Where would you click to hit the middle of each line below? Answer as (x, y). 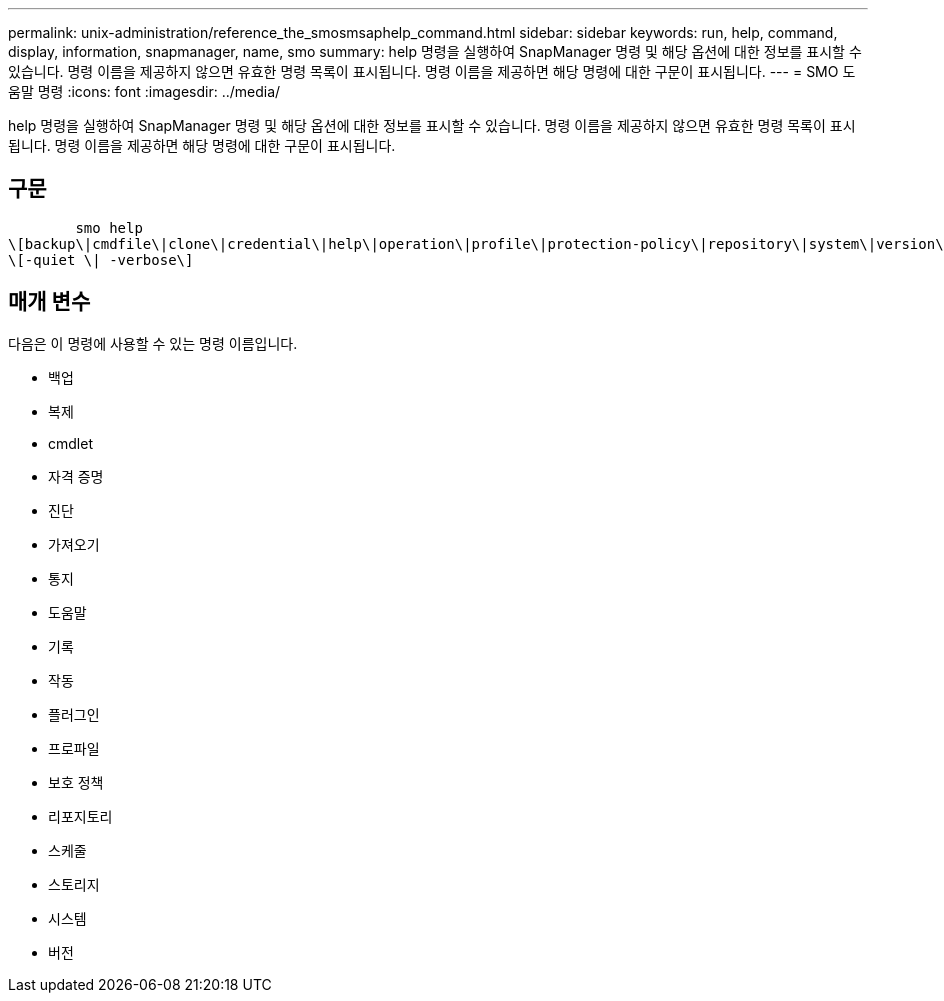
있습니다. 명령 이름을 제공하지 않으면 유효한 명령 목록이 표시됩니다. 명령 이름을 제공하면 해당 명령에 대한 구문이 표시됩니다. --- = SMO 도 (432, 71)
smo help (109, 227)
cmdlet (70, 443)
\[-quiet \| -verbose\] (101, 259)
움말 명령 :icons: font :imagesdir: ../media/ (144, 91)
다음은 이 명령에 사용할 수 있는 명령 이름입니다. (153, 343)
